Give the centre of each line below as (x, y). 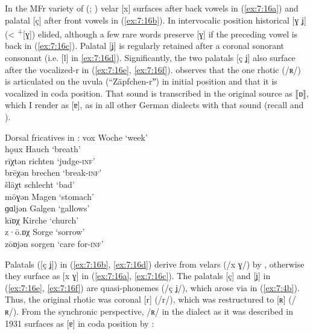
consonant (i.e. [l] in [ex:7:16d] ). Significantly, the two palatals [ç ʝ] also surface (150, 58)
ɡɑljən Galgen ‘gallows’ (47, 208)
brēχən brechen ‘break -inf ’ (53, 172)
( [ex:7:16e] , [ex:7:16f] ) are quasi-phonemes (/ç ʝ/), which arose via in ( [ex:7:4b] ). (152, 287)
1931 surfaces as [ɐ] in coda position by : (80, 323)
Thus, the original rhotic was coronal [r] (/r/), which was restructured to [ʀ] (145, 299)
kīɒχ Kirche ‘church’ (42, 220)
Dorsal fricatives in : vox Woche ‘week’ (76, 137)
